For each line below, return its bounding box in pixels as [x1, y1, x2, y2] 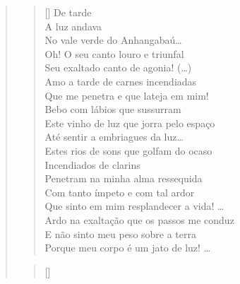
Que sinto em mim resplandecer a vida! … [44, 199, 224, 213]
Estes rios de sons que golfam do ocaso [44, 143, 212, 158]
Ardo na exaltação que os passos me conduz [44, 212, 234, 227]
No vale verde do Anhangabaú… [44, 32, 182, 47]
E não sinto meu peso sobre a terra [44, 226, 197, 241]
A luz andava [44, 18, 102, 33]
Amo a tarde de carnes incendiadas [44, 73, 197, 88]
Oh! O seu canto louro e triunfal [44, 46, 184, 61]
